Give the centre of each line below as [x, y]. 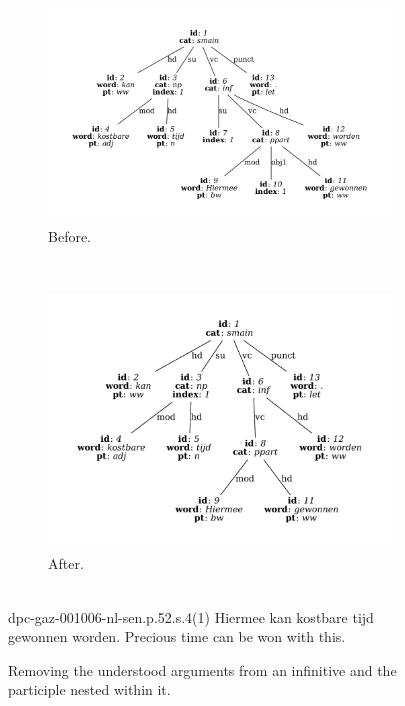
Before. [70, 235]
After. [66, 563]
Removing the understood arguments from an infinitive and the [202, 669]
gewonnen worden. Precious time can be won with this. [177, 636]
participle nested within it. [89, 689]
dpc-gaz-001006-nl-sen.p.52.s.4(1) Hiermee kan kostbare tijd [191, 616]
